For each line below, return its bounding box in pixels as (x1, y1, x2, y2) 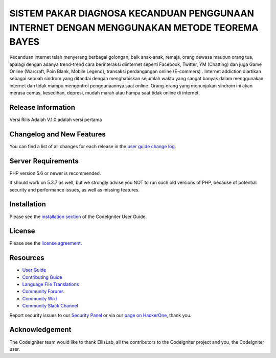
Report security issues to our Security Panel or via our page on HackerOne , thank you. (9, 312, 192, 318)
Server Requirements (9, 156, 79, 165)
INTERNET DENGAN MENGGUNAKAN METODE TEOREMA (9, 22, 259, 33)
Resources (9, 253, 44, 262)
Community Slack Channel (22, 303, 79, 309)
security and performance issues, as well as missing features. (9, 186, 140, 193)
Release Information (9, 103, 76, 112)
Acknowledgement (9, 325, 72, 334)
